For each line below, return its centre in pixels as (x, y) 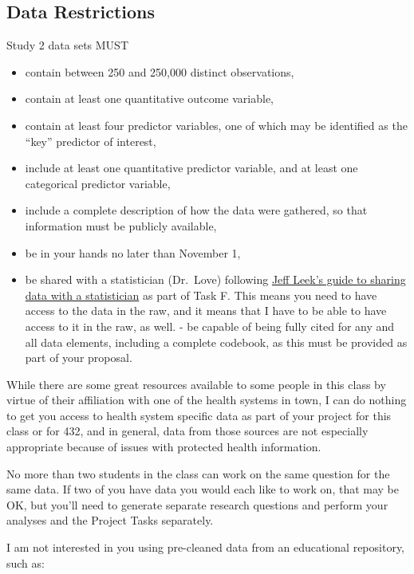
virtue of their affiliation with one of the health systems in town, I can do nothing (207, 400)
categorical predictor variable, (98, 183)
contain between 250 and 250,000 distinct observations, (160, 71)
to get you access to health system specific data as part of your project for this (199, 415)
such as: (26, 562)
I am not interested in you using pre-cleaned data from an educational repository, (205, 547)
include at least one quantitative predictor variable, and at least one (191, 168)
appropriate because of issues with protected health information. (164, 447)
